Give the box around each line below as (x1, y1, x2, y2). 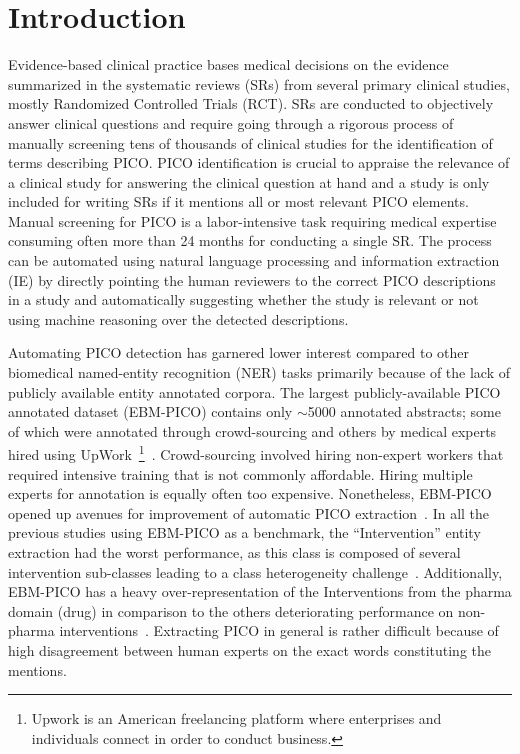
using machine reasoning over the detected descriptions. (8, 308, 349, 329)
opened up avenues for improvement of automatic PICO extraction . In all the (8, 502, 490, 523)
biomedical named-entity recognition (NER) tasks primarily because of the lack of (8, 362, 511, 383)
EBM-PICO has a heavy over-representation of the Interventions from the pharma (8, 581, 512, 602)
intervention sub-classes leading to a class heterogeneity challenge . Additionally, (8, 561, 503, 582)
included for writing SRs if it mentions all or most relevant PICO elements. (8, 191, 469, 212)
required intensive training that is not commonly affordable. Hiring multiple (8, 463, 473, 484)
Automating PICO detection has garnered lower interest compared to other (8, 342, 470, 363)
